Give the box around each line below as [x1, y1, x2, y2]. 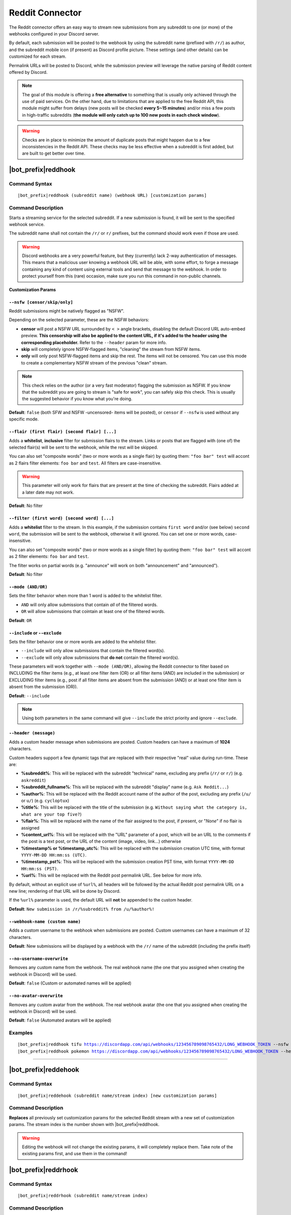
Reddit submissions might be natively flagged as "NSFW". [9, 308, 125, 314]
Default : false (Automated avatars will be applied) [9, 1017, 112, 1023]
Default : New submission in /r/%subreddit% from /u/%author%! [9, 906, 155, 912]
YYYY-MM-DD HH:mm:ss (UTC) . [21, 852, 87, 858]
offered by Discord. [9, 69, 48, 75]
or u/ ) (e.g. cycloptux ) [21, 798, 70, 803]
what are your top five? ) [21, 811, 82, 817]
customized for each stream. [9, 53, 66, 59]
